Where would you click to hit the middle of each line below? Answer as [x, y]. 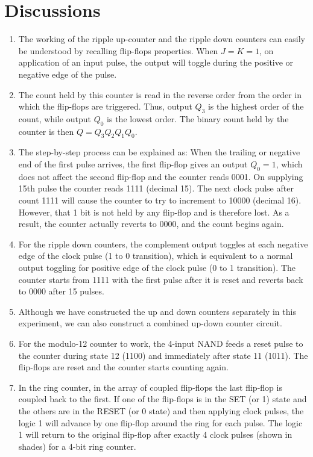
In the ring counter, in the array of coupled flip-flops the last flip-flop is [150, 387]
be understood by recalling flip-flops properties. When [118, 50]
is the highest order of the [256, 106]
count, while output [55, 118]
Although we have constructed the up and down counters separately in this [157, 311]
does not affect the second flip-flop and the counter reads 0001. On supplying [161, 176]
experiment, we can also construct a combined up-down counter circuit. [150, 323]
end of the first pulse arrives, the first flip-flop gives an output [133, 164]
